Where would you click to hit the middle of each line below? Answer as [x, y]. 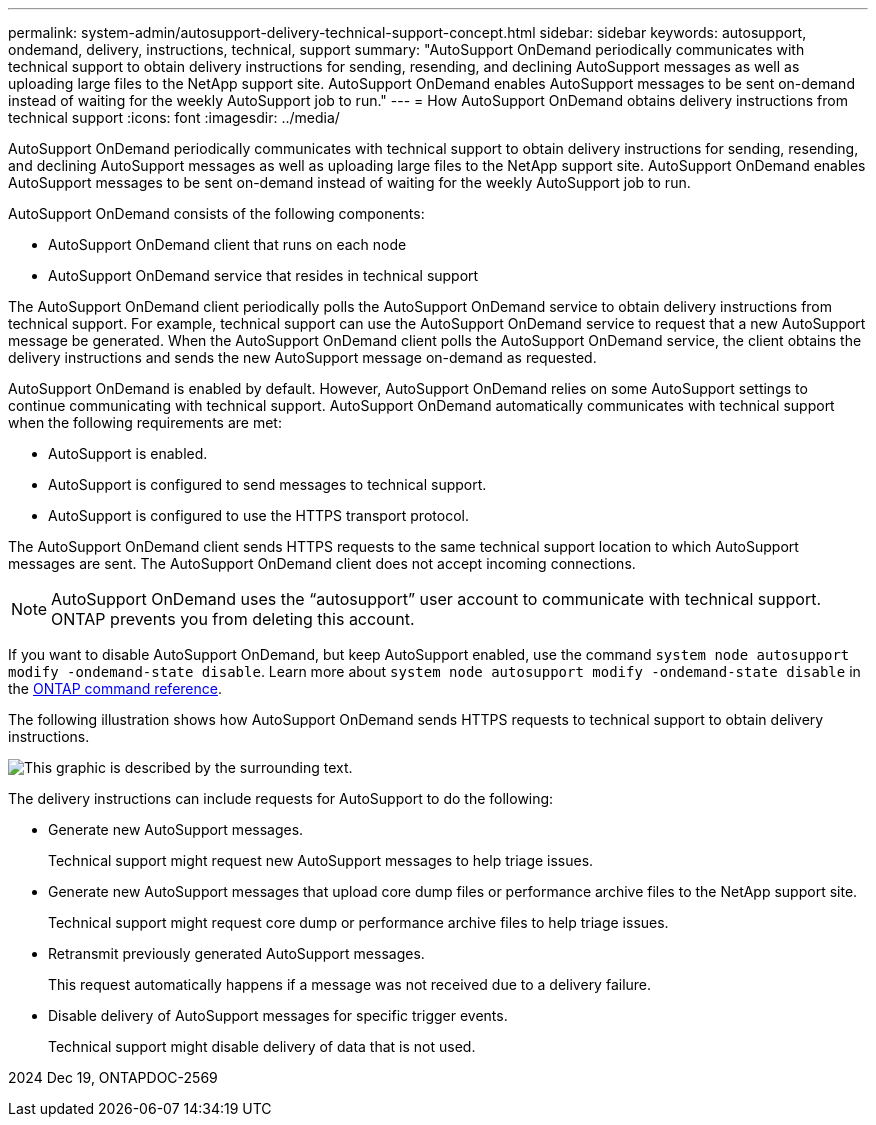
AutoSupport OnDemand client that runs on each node [227, 244]
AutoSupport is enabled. [128, 453]
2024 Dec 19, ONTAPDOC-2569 [113, 1077]
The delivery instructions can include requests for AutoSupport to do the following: [281, 798]
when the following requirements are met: [145, 422]
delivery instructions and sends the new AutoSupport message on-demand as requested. [302, 357]
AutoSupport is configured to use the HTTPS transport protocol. [258, 515]
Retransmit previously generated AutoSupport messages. [236, 953]
